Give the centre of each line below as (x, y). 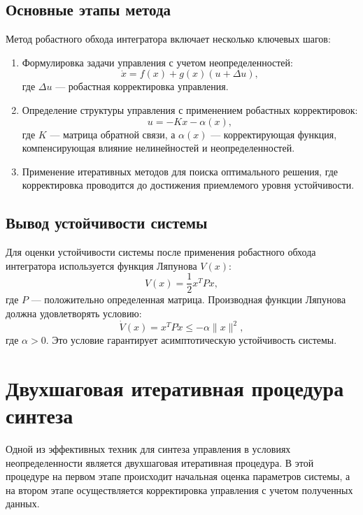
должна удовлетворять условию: (74, 313)
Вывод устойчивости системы (107, 223)
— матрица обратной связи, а (113, 134)
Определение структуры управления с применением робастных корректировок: (190, 109)
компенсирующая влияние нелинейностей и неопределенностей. (158, 148)
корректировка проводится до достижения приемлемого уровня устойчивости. (188, 185)
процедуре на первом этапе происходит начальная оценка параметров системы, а (178, 476)
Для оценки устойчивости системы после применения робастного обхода (161, 252)
